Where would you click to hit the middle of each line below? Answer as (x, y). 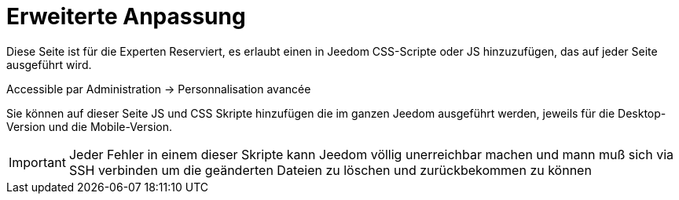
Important (37, 162)
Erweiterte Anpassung (126, 16)
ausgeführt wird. (49, 64)
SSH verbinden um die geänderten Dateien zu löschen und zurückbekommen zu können (330, 170)
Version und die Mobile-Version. (90, 126)
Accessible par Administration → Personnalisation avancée (159, 89)
